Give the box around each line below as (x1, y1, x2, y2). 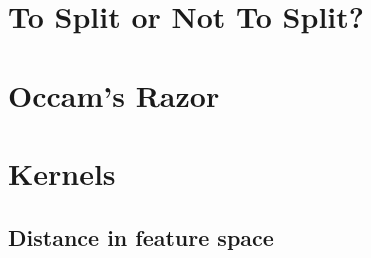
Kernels (8, 152, 116, 193)
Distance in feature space (8, 221, 274, 252)
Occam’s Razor (8, 74, 220, 115)
